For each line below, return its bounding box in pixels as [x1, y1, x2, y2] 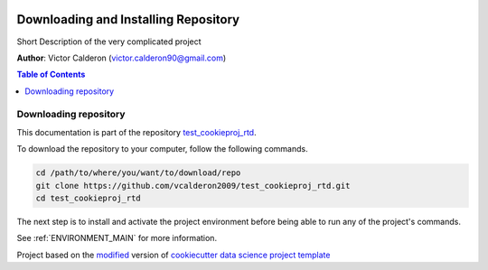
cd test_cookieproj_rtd [35, 192, 142, 203]
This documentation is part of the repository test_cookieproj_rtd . [16, 126, 257, 137]
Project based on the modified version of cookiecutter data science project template [16, 249, 331, 260]
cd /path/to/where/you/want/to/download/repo [35, 168, 241, 178]
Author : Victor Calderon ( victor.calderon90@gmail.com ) [16, 52, 227, 63]
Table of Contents [16, 69, 86, 80]
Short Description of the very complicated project [16, 36, 202, 47]
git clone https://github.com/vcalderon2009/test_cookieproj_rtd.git [35, 181, 351, 191]
